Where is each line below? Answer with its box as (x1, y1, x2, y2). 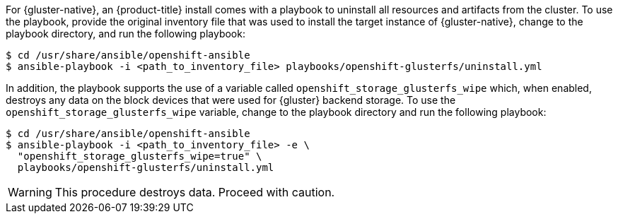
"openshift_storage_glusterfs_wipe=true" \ (17, 150, 262, 162)
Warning (8, 185, 52, 199)
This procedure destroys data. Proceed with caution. (54, 185, 335, 199)
